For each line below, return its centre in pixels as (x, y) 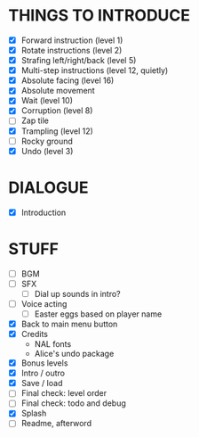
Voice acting (44, 303)
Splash (34, 413)
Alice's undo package (74, 354)
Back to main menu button (69, 324)
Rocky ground (47, 141)
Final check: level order (64, 393)
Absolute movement (58, 91)
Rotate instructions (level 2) (72, 50)
